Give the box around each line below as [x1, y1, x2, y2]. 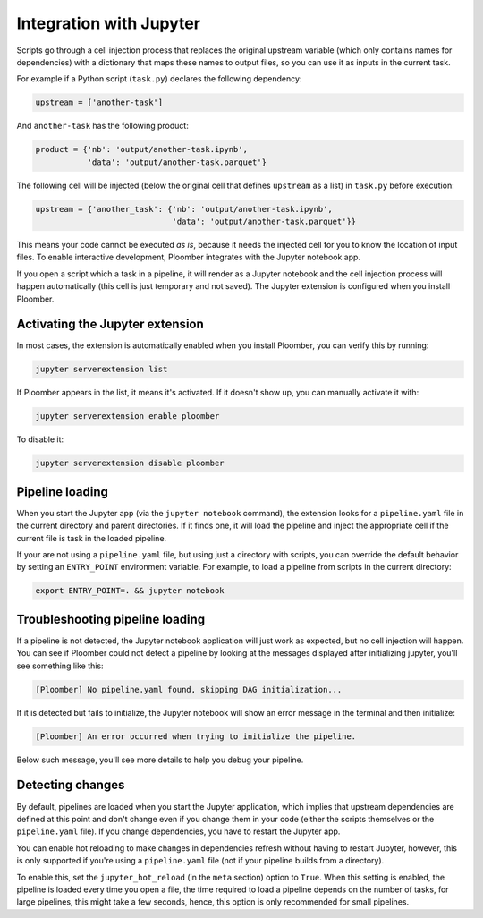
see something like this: [16, 660, 104, 671]
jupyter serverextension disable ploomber [35, 458, 225, 469]
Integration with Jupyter [16, 13, 201, 33]
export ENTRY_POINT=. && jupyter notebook [35, 586, 225, 596]
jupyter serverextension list [35, 364, 168, 375]
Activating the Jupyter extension [16, 317, 205, 332]
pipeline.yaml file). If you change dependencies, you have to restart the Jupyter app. [16, 826, 341, 837]
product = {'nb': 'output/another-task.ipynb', [35, 144, 248, 155]
